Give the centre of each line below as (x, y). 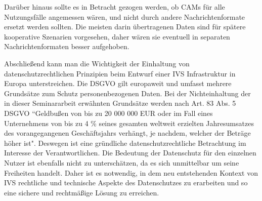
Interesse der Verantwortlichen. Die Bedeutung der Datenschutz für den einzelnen (130, 153)
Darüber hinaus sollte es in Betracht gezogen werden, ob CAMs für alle (115, 7)
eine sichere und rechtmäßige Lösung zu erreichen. (82, 192)
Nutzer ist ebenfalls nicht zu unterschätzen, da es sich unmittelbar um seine (122, 162)
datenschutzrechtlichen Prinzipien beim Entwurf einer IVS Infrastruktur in (120, 73)
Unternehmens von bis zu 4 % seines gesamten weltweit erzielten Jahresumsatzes (129, 123)
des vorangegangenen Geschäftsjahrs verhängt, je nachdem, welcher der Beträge (127, 133)
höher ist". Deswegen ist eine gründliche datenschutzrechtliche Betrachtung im (125, 143)
